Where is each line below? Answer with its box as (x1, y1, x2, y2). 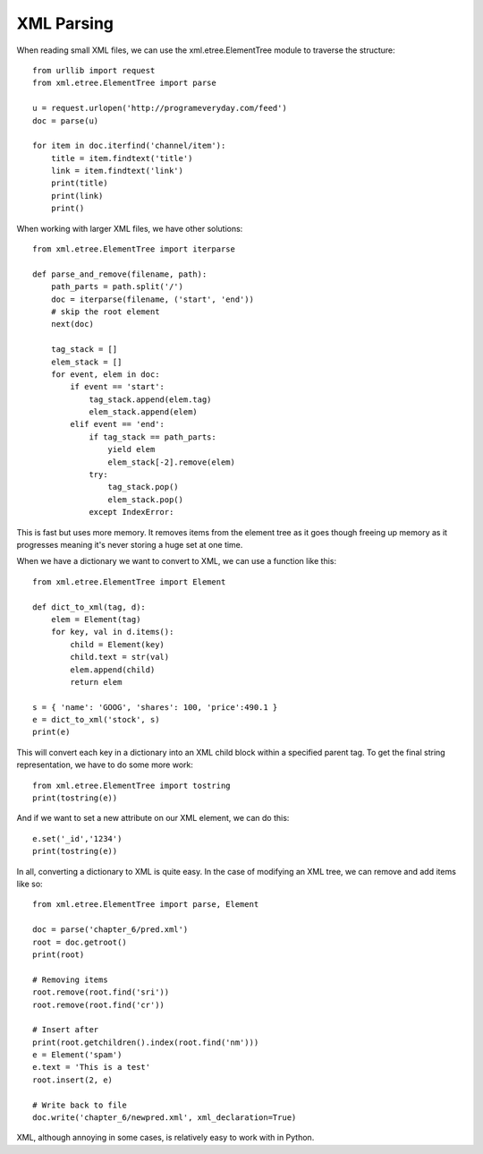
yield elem (107, 444, 156, 455)
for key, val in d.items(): (50, 627, 174, 637)
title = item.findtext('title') (50, 153, 193, 163)
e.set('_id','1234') (32, 833, 123, 843)
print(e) (32, 727, 71, 738)
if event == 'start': (70, 381, 165, 392)
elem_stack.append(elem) (89, 407, 199, 417)
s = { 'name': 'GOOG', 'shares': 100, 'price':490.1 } (32, 702, 278, 712)
